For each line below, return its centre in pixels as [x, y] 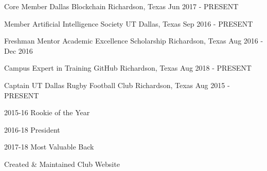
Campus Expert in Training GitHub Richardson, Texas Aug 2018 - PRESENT [128, 68]
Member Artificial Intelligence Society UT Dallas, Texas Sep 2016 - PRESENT [129, 23]
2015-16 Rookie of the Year [47, 112]
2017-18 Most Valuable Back [49, 147]
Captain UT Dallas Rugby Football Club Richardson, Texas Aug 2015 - [117, 85]
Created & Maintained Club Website [62, 164]
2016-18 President [32, 129]
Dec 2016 [19, 50]
